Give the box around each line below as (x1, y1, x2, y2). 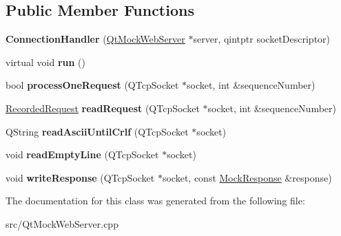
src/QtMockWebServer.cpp (6, 216, 118, 230)
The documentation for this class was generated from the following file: (6, 193, 305, 208)
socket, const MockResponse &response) (162, 170, 332, 184)
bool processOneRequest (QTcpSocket (6, 78, 179, 92)
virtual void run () (6, 54, 85, 69)
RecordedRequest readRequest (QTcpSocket (6, 100, 200, 115)
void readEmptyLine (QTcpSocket (6, 147, 159, 162)
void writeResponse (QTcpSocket (6, 170, 155, 184)
